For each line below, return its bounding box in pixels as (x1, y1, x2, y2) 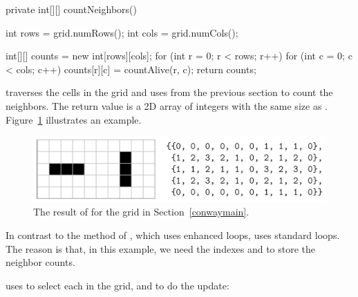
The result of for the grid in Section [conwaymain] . (33, 204, 249, 219)
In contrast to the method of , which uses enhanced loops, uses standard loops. (6, 227, 340, 242)
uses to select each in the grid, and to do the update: (6, 278, 229, 292)
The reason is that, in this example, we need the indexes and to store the (6, 241, 316, 256)
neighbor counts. (6, 255, 75, 269)
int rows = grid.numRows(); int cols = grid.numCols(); (6, 25, 238, 39)
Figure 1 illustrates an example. (6, 112, 142, 126)
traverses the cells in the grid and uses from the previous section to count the (6, 85, 333, 99)
